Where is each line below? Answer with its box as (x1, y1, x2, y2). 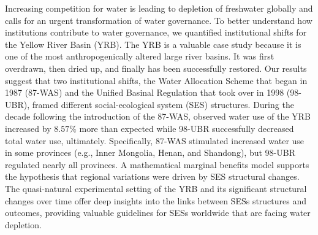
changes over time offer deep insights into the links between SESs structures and (5, 194, 307, 207)
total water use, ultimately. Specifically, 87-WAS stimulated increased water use (5, 134, 305, 147)
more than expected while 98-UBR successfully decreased (79, 121, 294, 134)
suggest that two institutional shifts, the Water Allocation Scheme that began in (5, 74, 308, 87)
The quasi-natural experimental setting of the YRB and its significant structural (5, 182, 307, 195)
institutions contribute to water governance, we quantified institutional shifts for (5, 26, 307, 39)
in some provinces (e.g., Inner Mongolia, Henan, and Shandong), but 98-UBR (5, 146, 295, 159)
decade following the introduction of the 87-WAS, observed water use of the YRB (5, 110, 311, 123)
